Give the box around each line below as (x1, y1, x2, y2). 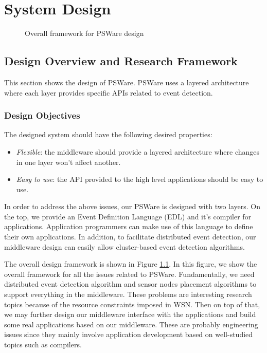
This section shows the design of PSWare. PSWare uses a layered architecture (4, 77, 249, 87)
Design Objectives (4, 109, 80, 122)
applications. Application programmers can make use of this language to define (4, 221, 253, 232)
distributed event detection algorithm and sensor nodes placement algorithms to (4, 278, 257, 289)
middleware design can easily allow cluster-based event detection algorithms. (4, 241, 245, 252)
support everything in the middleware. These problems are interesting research (4, 289, 252, 300)
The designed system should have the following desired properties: (4, 129, 212, 140)
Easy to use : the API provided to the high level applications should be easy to (16, 174, 263, 184)
